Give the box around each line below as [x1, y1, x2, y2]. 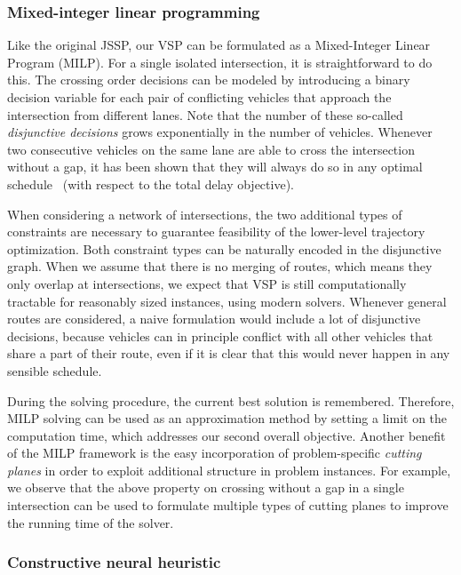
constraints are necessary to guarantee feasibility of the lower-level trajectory [7, 222, 425, 241]
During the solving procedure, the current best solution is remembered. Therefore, [7, 391, 455, 410]
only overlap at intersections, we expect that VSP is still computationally [7, 274, 407, 292]
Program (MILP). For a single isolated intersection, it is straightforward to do [7, 52, 433, 71]
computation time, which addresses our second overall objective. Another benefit [7, 426, 446, 444]
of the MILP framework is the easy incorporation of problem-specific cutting [7, 443, 422, 462]
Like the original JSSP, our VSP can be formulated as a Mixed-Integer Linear [7, 36, 431, 54]
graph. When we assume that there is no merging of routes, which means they [7, 257, 433, 276]
